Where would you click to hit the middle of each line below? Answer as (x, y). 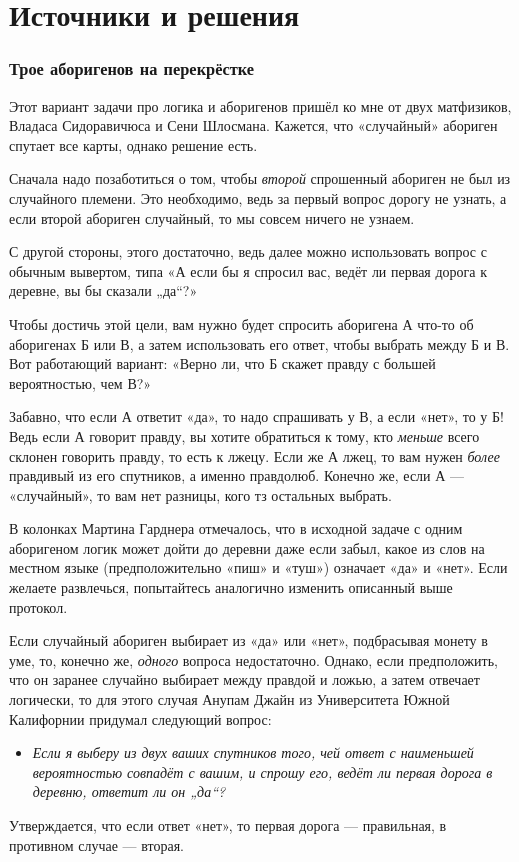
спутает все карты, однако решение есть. (133, 144)
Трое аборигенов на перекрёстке (131, 68)
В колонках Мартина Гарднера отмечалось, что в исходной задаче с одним (236, 528)
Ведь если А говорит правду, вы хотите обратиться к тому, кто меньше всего (244, 435)
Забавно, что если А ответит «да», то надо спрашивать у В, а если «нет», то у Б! (256, 416)
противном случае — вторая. (97, 844)
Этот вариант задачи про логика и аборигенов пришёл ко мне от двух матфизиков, (260, 105)
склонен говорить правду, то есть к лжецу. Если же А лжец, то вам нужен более (254, 455)
